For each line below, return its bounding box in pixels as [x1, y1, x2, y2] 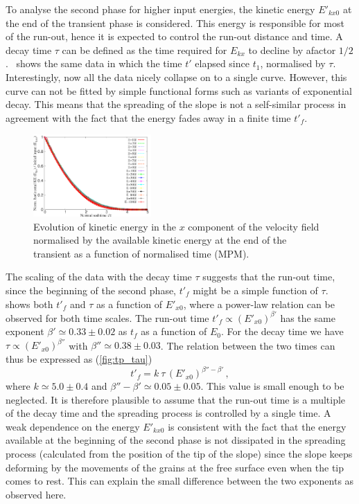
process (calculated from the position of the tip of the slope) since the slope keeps [6, 447, 353, 461]
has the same [280, 310, 335, 325]
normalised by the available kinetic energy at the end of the [33, 233, 287, 247]
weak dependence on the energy [6, 419, 140, 433]
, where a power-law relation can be [183, 296, 335, 311]
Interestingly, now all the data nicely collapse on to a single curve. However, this [6, 69, 347, 84]
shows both [6, 296, 53, 311]
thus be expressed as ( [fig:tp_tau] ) [6, 351, 152, 366]
